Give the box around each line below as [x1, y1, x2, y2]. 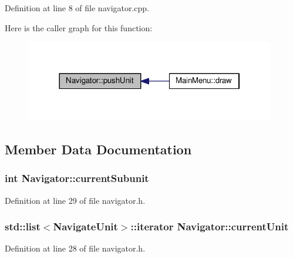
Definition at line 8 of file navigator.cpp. [5, 2, 150, 14]
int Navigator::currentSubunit [5, 171, 149, 186]
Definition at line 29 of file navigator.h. [5, 194, 146, 206]
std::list [5, 219, 41, 234]
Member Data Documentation [5, 140, 192, 158]
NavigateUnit [53, 219, 118, 234]
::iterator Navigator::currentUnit [130, 219, 289, 234]
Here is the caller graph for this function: [5, 21, 153, 34]
